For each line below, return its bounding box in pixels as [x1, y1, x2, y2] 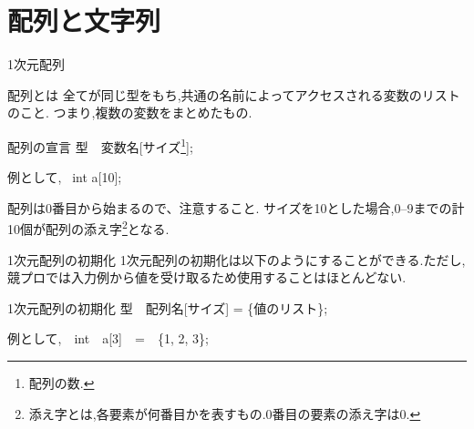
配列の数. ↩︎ [28, 373, 95, 392]
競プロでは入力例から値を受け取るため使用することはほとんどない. [7, 268, 407, 287]
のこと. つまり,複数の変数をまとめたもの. [7, 103, 252, 122]
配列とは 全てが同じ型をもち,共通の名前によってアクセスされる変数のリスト [7, 85, 460, 104]
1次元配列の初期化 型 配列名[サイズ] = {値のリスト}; [7, 298, 328, 317]
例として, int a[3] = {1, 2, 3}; [7, 329, 209, 348]
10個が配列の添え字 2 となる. [7, 217, 170, 238]
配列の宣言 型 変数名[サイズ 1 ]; [7, 134, 193, 156]
